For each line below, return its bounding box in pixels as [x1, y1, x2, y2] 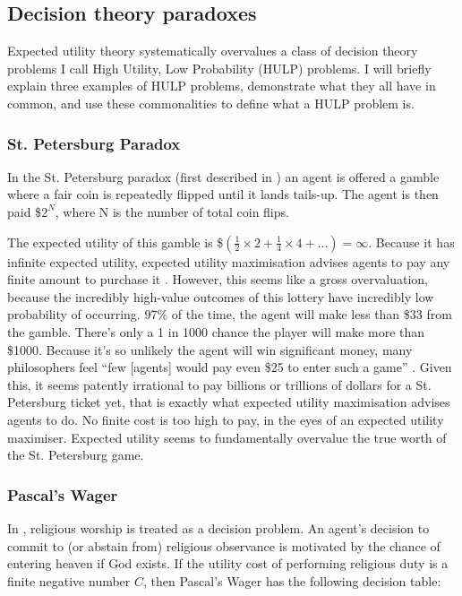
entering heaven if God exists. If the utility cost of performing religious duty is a [7, 554, 449, 573]
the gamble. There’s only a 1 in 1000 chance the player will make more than [7, 322, 425, 341]
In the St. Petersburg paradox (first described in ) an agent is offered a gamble [7, 167, 440, 186]
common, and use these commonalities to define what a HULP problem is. [7, 93, 415, 112]
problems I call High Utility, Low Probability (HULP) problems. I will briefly [7, 58, 432, 77]
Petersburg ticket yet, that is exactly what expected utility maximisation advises [7, 393, 450, 411]
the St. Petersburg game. [7, 445, 144, 464]
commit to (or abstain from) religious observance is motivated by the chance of [7, 536, 441, 555]
